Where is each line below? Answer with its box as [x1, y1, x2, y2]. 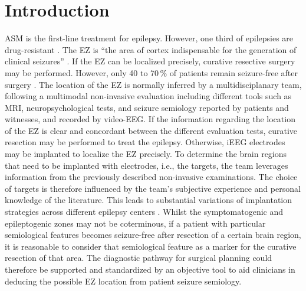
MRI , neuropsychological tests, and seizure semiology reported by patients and [5, 101, 289, 113]
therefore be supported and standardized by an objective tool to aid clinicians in [5, 263, 295, 275]
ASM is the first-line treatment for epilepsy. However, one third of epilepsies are [5, 32, 294, 44]
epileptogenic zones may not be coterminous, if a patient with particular [5, 217, 266, 229]
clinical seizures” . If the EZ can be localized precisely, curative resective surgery [5, 55, 295, 67]
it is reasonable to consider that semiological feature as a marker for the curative [5, 240, 297, 252]
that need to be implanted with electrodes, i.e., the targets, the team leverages [5, 159, 288, 171]
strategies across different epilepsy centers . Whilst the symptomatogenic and [5, 205, 284, 218]
